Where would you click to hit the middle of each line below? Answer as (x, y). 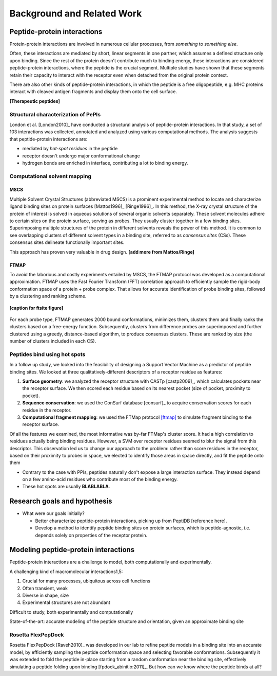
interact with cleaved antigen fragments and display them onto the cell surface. (93, 92)
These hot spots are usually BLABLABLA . (66, 487)
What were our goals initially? (53, 513)
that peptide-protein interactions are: (48, 139)
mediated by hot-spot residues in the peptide (70, 149)
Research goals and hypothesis (61, 501)
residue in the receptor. (47, 410)
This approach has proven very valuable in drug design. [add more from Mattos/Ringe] (102, 252)
